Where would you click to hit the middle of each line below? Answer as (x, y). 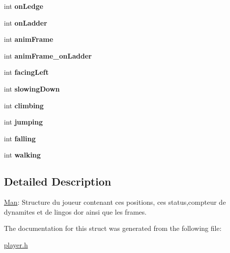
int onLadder (26, 22)
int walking (22, 155)
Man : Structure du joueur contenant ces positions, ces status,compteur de (115, 202)
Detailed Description (58, 181)
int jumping (24, 122)
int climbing (24, 105)
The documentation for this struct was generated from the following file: (113, 228)
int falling (20, 138)
